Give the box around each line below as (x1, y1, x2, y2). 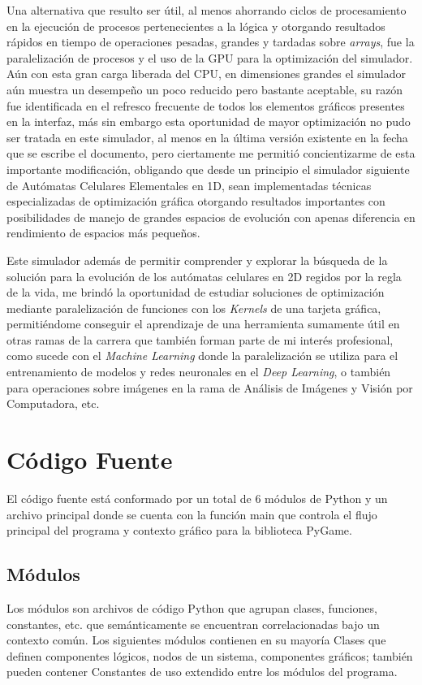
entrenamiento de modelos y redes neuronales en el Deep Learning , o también (6, 363, 391, 380)
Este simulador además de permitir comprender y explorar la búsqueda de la (6, 251, 388, 268)
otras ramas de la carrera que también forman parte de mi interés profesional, (6, 331, 394, 348)
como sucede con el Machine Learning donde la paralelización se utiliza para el (6, 347, 398, 364)
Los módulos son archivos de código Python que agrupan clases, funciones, (6, 599, 377, 616)
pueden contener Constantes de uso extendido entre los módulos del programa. (6, 663, 398, 680)
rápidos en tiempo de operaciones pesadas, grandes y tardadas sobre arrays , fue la (6, 33, 415, 50)
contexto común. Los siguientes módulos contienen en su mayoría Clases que (6, 631, 386, 648)
